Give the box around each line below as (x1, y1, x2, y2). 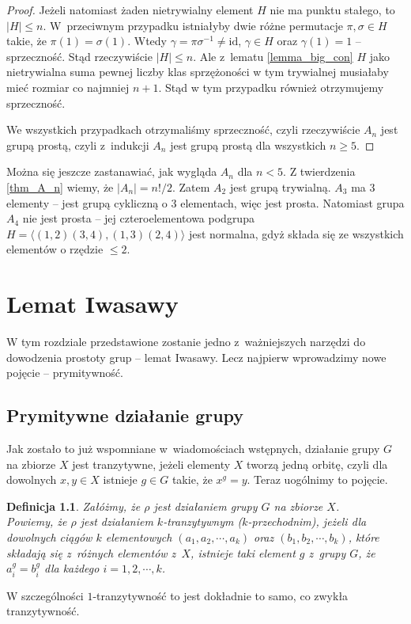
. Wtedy (127, 32, 167, 49)
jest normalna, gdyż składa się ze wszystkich (188, 225, 404, 242)
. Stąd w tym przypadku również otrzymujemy (158, 78, 384, 95)
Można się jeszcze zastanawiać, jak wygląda (6, 163, 217, 180)
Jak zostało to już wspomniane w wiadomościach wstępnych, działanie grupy (6, 440, 380, 457)
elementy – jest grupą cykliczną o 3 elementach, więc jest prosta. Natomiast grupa (6, 194, 405, 211)
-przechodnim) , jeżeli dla (247, 513, 367, 530)
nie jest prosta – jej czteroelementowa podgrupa (22, 210, 255, 226)
